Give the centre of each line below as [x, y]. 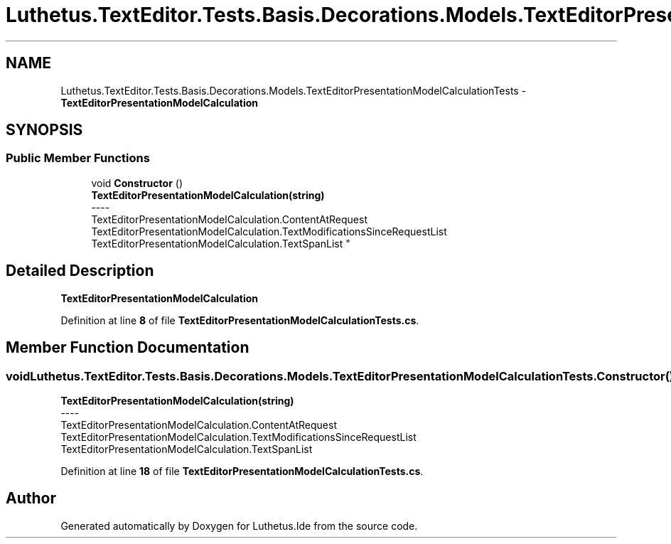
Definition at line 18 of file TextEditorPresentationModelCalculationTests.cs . [242, 471]
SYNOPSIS [44, 130]
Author [31, 498]
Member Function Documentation [128, 348]
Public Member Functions [78, 158]
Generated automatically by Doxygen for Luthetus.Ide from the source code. [239, 526]
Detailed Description [80, 271]
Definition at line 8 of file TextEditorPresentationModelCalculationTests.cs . [240, 320]
